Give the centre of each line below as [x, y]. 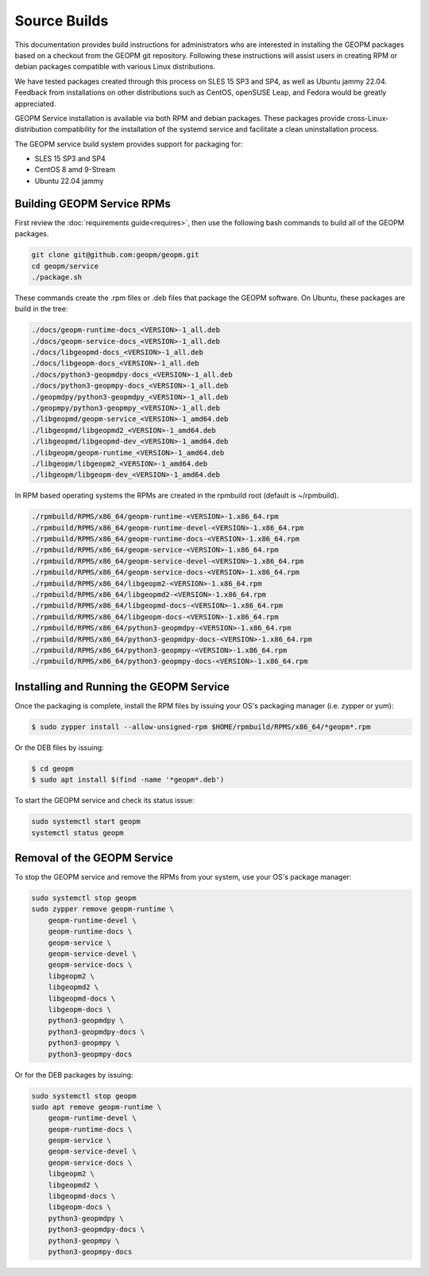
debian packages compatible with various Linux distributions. [115, 67]
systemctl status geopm [78, 833]
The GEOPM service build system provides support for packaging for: [129, 144]
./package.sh [57, 277]
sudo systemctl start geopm [86, 821]
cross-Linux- [368, 118]
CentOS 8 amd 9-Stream [75, 170]
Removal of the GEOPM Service [94, 858]
